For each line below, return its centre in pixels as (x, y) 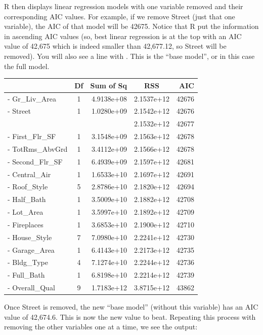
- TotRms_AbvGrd (38, 148)
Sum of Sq (108, 85)
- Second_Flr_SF (35, 161)
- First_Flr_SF (32, 136)
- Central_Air (29, 174)
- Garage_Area (31, 249)
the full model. (27, 66)
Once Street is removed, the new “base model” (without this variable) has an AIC (131, 307)
